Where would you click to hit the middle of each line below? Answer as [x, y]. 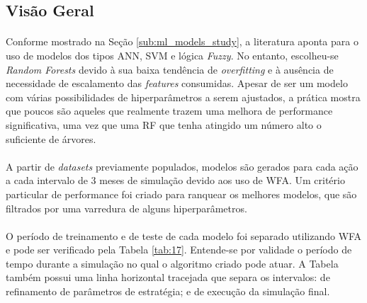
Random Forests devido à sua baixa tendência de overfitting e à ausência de [170, 69]
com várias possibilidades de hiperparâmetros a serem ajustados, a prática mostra [183, 97]
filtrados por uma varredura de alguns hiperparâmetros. [126, 208]
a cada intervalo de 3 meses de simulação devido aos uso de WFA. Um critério [175, 180]
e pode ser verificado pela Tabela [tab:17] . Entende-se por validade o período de [179, 250]
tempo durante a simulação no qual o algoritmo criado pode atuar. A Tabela [172, 263]
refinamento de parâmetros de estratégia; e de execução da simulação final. [168, 291]
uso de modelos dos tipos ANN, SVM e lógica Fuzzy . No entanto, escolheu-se [172, 55]
